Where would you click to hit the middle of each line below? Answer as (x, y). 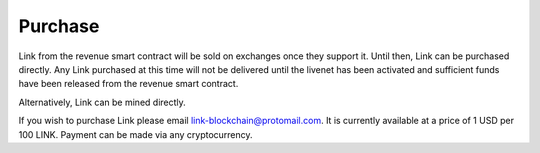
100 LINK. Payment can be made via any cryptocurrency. (136, 134)
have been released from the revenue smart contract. (128, 84)
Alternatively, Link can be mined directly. (102, 102)
